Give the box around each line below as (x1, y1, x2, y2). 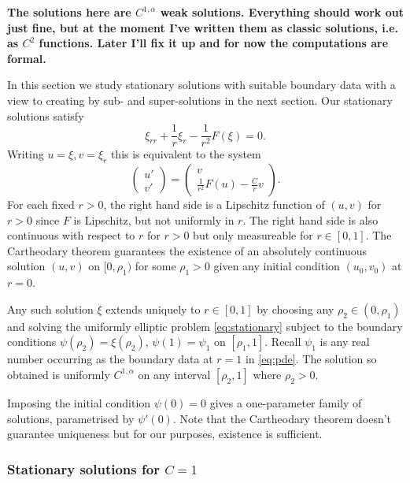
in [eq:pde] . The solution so (245, 351, 377, 367)
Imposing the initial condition (7, 394, 151, 411)
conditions (7, 333, 57, 350)
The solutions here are (7, 4, 131, 20)
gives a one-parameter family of (209, 394, 362, 411)
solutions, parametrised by (7, 410, 135, 426)
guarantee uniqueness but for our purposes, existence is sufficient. (7, 425, 323, 442)
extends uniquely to (105, 300, 201, 317)
